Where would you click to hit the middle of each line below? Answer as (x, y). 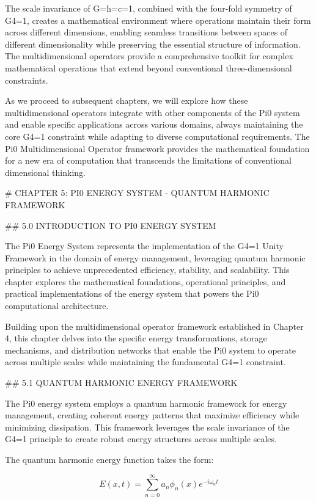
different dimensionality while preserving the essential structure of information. (153, 44)
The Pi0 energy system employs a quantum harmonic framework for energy (146, 403)
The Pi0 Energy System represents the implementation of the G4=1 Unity (144, 246)
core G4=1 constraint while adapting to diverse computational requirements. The (157, 136)
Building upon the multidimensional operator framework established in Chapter (154, 326)
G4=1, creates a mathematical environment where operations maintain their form (158, 20)
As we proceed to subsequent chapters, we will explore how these (127, 100)
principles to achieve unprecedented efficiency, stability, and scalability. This (147, 270)
